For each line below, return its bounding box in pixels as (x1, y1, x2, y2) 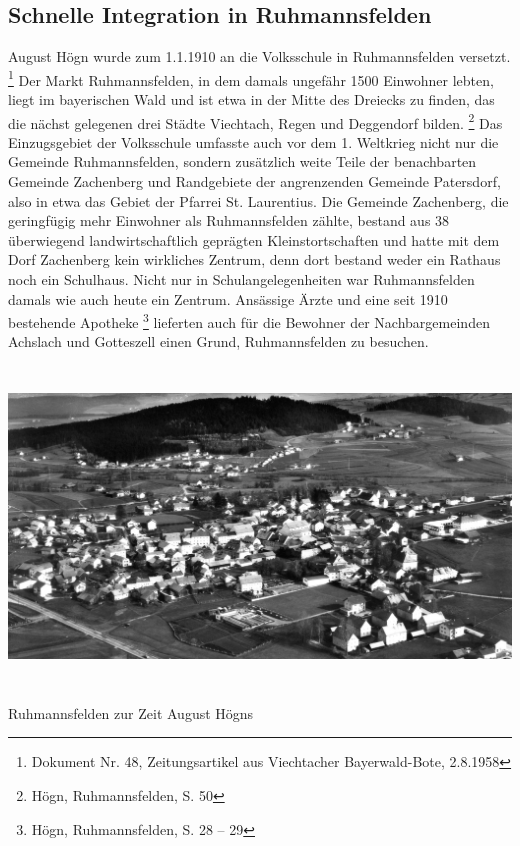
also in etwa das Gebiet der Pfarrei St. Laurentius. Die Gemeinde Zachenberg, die (8, 190, 509, 211)
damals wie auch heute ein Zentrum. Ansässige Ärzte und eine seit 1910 (8, 288, 448, 309)
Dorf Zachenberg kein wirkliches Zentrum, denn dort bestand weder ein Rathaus (8, 249, 501, 270)
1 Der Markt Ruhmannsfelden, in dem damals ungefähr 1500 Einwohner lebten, (8, 66, 494, 90)
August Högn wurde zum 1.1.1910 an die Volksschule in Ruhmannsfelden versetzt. (8, 46, 511, 67)
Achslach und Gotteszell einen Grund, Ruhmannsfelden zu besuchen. (8, 331, 429, 352)
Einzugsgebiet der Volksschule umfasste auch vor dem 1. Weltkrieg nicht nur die (8, 131, 499, 152)
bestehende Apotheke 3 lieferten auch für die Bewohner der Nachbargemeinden (8, 309, 490, 332)
